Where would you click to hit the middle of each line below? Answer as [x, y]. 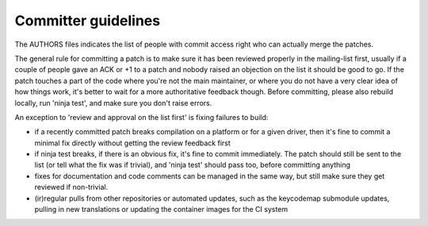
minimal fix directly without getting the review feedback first [133, 143]
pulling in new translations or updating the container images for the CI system [161, 209]
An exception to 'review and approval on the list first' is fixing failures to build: [141, 117]
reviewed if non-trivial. [71, 187]
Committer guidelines [88, 21]
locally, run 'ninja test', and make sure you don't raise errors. [113, 103]
